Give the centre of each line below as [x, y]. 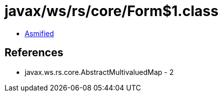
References [34, 53]
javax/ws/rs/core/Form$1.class [112, 11]
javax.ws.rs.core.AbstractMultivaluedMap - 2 [99, 72]
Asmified [40, 33]
